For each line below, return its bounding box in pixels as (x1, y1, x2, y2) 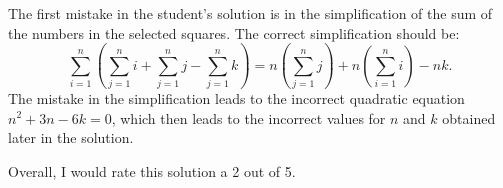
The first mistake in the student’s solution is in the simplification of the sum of (8, 3, 493, 23)
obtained (442, 107, 496, 128)
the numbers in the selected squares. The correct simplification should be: (8, 22, 460, 43)
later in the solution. (8, 127, 134, 148)
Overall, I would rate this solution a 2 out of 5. (8, 160, 296, 181)
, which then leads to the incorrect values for (111, 107, 386, 128)
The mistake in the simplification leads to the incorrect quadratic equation (8, 87, 465, 108)
